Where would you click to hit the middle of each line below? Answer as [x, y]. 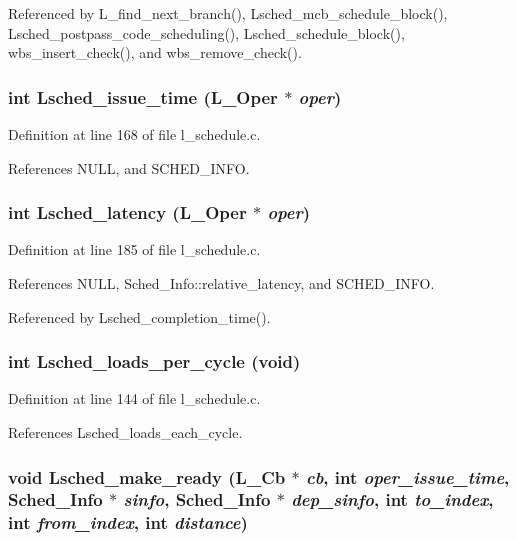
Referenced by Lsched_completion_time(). [139, 316]
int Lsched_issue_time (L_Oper [143, 96]
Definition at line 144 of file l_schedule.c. [134, 398]
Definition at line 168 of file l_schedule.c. [134, 134]
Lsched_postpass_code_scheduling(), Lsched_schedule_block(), [206, 32]
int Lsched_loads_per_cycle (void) [154, 361]
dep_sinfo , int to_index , [392, 499]
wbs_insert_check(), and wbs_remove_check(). [155, 52]
